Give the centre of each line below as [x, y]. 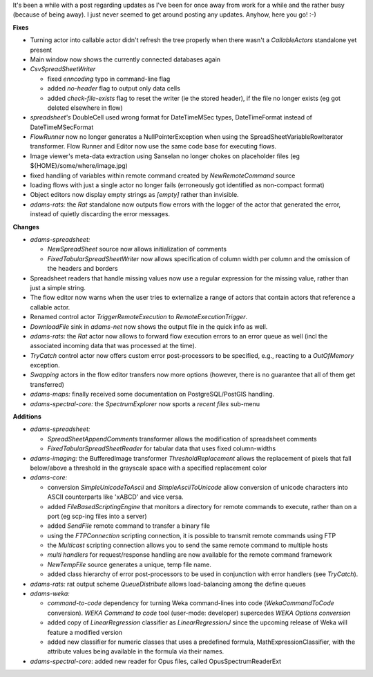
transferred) [47, 384]
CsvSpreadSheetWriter [63, 69]
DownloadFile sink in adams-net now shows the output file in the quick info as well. [149, 326]
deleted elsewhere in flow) [85, 108]
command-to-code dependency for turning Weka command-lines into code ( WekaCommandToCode [191, 603]
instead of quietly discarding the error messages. [100, 214]
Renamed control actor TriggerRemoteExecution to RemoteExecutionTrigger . [139, 317]
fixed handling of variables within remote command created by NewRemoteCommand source [163, 175]
